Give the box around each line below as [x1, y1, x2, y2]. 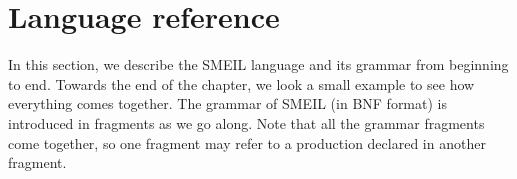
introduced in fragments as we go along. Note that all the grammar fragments [8, 112, 485, 133]
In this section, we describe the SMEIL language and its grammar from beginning [8, 54, 509, 75]
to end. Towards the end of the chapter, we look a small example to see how [8, 73, 475, 94]
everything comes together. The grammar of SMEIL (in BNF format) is [8, 93, 447, 114]
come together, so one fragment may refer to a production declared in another [8, 132, 486, 153]
